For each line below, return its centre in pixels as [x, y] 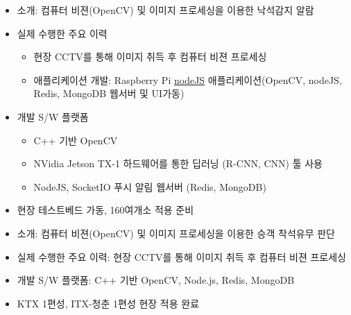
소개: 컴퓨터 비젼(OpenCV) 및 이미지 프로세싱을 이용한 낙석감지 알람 [165, 10]
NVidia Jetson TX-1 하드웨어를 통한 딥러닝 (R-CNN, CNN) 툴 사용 [178, 163]
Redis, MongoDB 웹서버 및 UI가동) [109, 93]
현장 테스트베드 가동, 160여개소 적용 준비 [105, 210]
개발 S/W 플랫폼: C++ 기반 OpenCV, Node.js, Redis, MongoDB [156, 280]
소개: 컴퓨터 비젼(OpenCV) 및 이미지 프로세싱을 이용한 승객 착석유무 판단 [176, 233]
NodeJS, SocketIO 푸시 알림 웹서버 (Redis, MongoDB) [150, 186]
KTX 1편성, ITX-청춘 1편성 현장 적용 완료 [108, 303]
